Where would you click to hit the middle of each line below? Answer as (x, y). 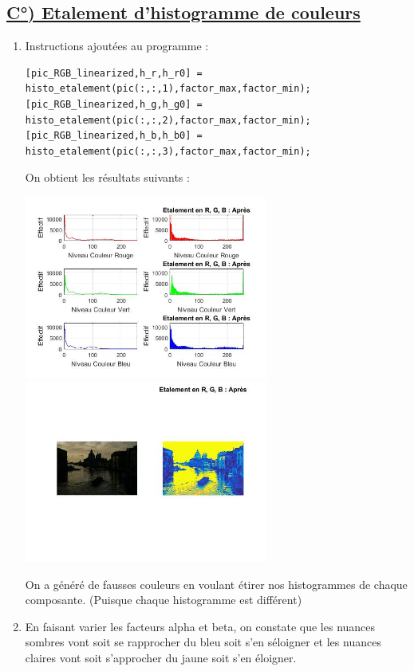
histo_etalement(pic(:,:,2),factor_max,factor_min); (168, 120)
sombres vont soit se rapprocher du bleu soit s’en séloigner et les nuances (203, 642)
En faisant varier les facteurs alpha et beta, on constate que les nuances (200, 626)
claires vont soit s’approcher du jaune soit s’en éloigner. (161, 658)
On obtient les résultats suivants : (107, 177)
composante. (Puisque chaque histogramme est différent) (164, 600)
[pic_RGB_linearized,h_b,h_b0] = (114, 136)
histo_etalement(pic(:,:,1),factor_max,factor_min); (168, 89)
